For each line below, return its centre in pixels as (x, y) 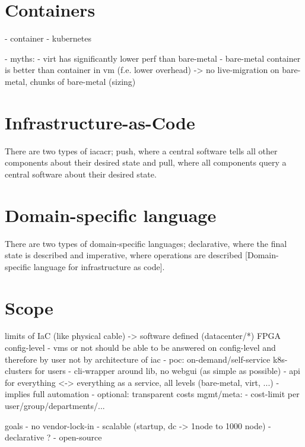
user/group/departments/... (55, 405)
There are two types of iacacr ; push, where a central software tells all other (141, 150)
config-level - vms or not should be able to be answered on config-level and (140, 348)
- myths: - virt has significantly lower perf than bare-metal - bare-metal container (153, 58)
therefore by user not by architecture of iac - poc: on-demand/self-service (138, 359)
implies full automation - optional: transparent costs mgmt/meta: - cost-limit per (152, 394)
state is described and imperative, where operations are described (124, 255)
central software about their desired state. (81, 174)
